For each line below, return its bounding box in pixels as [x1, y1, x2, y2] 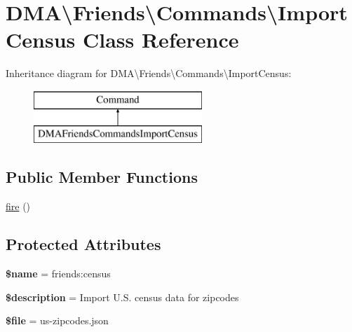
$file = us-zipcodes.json [6, 313, 109, 328]
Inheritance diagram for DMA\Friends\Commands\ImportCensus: [6, 66, 292, 81]
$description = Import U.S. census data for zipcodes [6, 289, 239, 304]
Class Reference [82, 25, 239, 54]
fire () [6, 199, 31, 214]
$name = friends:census [6, 266, 111, 281]
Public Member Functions [6, 166, 198, 188]
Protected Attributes [6, 233, 161, 255]
